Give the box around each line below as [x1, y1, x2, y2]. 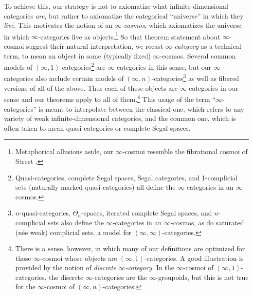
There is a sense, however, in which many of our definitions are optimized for [15, 243, 245, 254]
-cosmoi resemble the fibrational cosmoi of [122, 146, 248, 157]
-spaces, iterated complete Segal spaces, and [81, 208, 212, 218]
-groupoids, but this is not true [156, 272, 249, 282]
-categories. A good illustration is [144, 253, 244, 263]
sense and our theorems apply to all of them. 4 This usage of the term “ [4, 93, 216, 104]
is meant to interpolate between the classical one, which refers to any [38, 103, 244, 114]
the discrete [49, 272, 84, 282]
